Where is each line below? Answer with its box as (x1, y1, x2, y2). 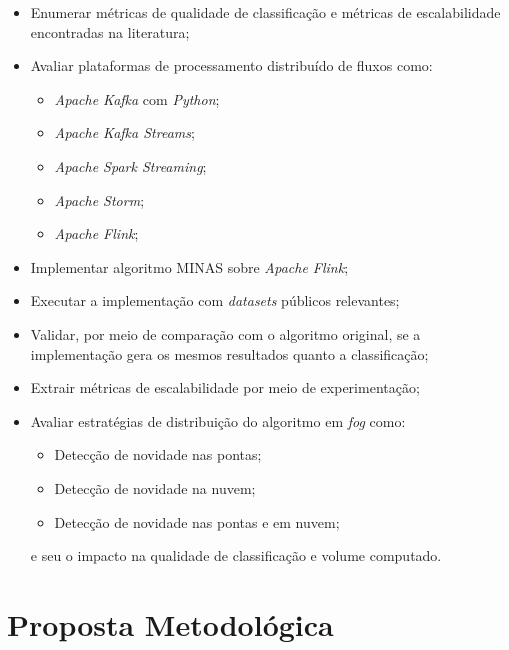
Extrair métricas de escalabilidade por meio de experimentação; (30, 377, 420, 398)
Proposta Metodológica (7, 603, 334, 644)
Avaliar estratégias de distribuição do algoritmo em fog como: (30, 410, 406, 431)
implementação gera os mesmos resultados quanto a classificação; (30, 343, 429, 364)
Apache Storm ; (54, 189, 145, 210)
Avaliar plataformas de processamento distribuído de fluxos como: (30, 55, 433, 76)
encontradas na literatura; (30, 21, 190, 42)
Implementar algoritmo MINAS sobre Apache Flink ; (30, 256, 349, 277)
